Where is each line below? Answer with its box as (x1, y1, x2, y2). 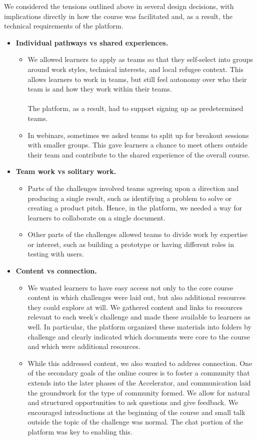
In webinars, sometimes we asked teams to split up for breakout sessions (27, 129, 249, 140)
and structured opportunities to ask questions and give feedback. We (27, 397, 238, 407)
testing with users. (27, 248, 84, 259)
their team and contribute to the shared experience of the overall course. (27, 149, 250, 159)
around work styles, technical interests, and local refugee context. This (27, 63, 244, 74)
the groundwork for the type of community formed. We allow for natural (27, 387, 250, 397)
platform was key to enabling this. (27, 426, 132, 436)
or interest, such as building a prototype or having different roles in (27, 238, 234, 249)
